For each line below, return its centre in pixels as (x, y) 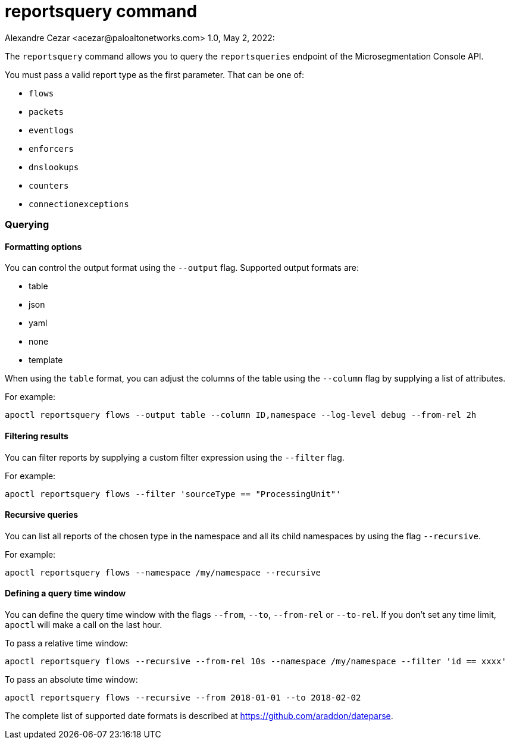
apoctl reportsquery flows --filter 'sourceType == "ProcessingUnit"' (173, 494)
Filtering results (37, 436)
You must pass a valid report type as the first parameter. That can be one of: (155, 74)
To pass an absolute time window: (71, 679)
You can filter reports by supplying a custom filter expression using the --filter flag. (175, 457)
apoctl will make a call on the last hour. (84, 625)
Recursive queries (42, 515)
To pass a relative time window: (67, 643)
